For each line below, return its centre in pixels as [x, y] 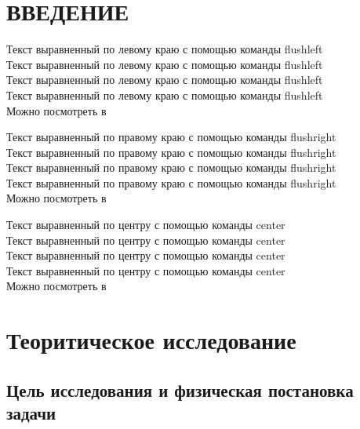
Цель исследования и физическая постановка [180, 389]
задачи [31, 413]
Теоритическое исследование [151, 340]
